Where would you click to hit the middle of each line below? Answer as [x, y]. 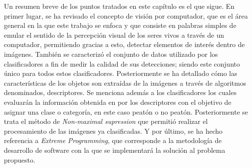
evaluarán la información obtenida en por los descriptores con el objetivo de [118, 102]
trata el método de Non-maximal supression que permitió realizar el [106, 121]
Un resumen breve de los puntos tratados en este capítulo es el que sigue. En [119, 6]
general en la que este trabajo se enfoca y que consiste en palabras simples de [120, 25]
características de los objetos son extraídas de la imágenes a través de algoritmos [125, 83]
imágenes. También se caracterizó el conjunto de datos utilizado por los [111, 54]
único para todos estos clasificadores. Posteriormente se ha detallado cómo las [121, 73]
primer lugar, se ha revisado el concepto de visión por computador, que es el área [126, 15]
